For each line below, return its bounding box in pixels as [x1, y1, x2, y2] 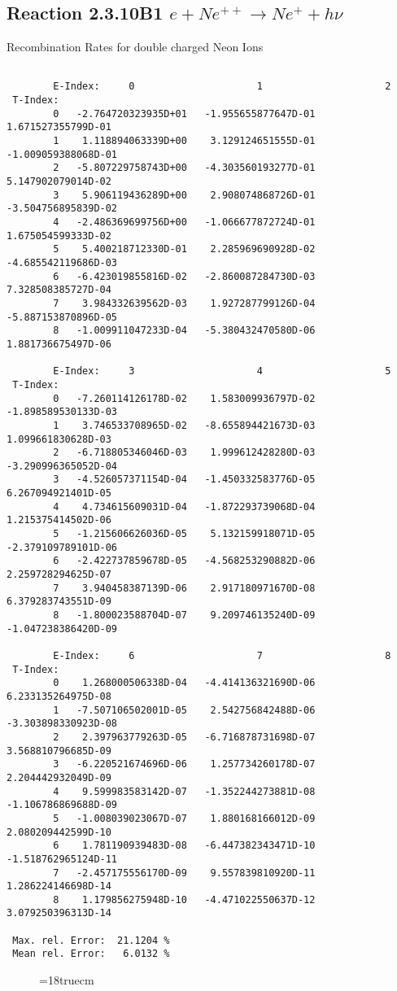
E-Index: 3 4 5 [53, 365, 391, 378]
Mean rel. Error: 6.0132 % [12, 948, 170, 960]
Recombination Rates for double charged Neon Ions [7, 38, 264, 55]
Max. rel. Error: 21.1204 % [12, 934, 170, 946]
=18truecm [39, 971, 94, 989]
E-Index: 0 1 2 [53, 81, 391, 93]
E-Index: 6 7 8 [53, 650, 391, 662]
